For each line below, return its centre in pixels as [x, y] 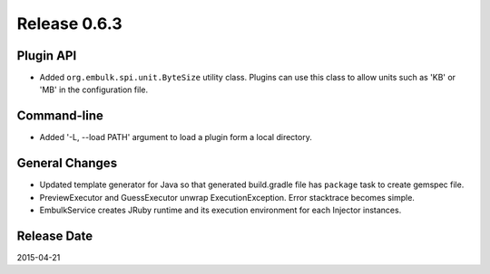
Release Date [55, 236]
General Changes [67, 163]
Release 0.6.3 [69, 24]
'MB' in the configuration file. [94, 90]
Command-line [60, 116]
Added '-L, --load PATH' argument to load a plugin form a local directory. [176, 137]
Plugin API [47, 56]
